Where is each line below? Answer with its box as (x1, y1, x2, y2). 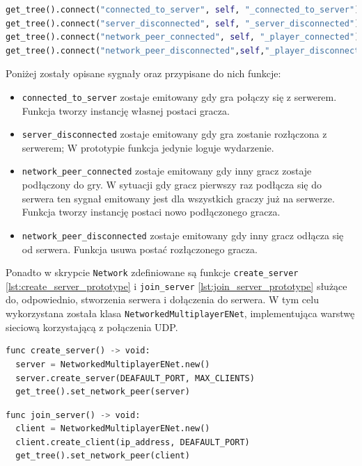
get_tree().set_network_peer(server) (15, 387, 190, 397)
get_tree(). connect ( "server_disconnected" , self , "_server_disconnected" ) (6, 18, 360, 29)
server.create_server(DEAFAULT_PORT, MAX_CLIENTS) (15, 373, 255, 383)
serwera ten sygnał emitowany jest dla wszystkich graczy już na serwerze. (22, 191, 335, 205)
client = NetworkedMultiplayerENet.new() (15, 424, 210, 434)
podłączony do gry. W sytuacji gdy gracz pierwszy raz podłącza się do (22, 177, 322, 192)
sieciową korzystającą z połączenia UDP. (6, 319, 178, 334)
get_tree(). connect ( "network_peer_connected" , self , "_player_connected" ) (6, 32, 360, 42)
